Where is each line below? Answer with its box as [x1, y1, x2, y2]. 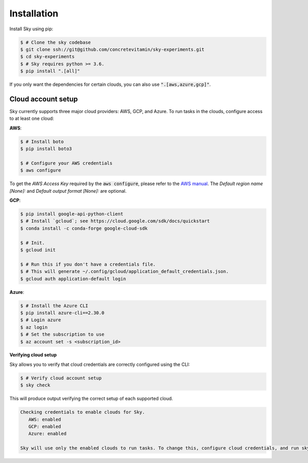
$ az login [20, 324, 48, 330]
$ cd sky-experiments [20, 54, 75, 60]
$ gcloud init [20, 247, 56, 253]
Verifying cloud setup [9, 352, 57, 358]
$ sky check [20, 382, 51, 388]
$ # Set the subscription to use [20, 331, 105, 338]
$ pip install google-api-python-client [20, 211, 123, 217]
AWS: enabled [28, 416, 62, 422]
